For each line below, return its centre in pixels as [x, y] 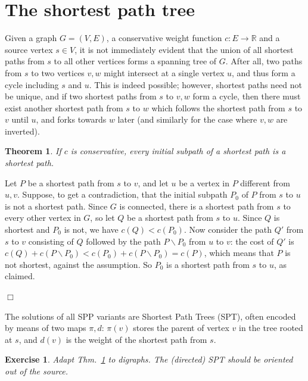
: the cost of [252, 241]
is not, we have [91, 229]
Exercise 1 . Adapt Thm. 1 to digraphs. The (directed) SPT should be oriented [149, 359]
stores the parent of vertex [181, 328]
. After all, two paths [264, 61]
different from [265, 182]
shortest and [27, 229]
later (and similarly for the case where [187, 119]
